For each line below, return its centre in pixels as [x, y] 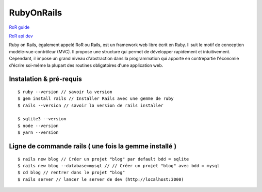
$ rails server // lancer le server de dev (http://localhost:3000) [101, 179]
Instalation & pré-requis [45, 79]
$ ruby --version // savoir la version [65, 92]
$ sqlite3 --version [42, 119]
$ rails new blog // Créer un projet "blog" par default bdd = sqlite [103, 159]
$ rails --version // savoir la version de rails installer [90, 105]
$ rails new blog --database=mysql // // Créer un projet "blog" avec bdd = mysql [119, 166]
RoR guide [19, 27]
